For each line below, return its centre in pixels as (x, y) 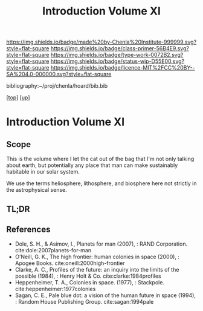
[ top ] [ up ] (18, 97)
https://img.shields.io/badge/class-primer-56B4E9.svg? (120, 48)
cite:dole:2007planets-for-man (53, 250)
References (28, 229)
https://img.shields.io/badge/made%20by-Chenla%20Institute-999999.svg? (101, 42)
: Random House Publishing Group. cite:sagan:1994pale (84, 302)
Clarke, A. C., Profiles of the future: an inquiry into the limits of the (97, 270)
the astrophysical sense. (37, 190)
